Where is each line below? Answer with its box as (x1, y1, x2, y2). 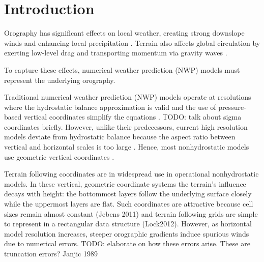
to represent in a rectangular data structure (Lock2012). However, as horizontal (4, 218, 252, 229)
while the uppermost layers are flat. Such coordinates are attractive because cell (4, 198, 253, 209)
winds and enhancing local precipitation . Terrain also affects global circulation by (4, 37, 260, 48)
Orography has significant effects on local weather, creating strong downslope (4, 27, 245, 38)
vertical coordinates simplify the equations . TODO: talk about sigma (23, 111, 242, 122)
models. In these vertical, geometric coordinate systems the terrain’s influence (4, 178, 246, 189)
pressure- (218, 101, 246, 112)
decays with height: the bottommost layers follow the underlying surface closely (4, 188, 252, 199)
